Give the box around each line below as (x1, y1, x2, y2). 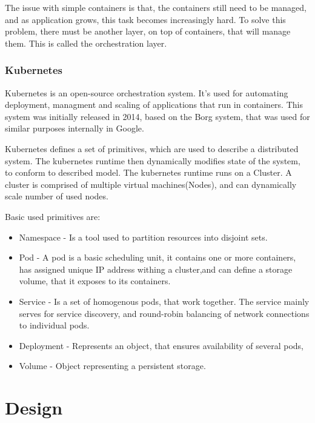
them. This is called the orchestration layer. (5, 36, 167, 49)
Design (5, 395, 63, 420)
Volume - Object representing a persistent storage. (19, 359, 206, 372)
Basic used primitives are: (5, 210, 101, 222)
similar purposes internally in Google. (5, 122, 144, 135)
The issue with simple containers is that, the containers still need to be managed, (5, 1, 307, 13)
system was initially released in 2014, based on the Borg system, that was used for (5, 110, 310, 122)
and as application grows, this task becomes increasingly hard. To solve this (5, 13, 286, 25)
